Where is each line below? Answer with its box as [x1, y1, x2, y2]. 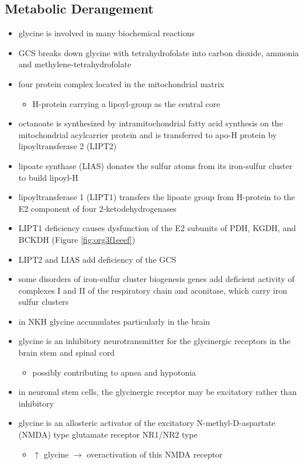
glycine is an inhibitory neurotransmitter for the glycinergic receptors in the [18, 335, 291, 347]
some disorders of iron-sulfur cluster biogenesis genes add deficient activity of [18, 273, 295, 285]
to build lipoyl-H [18, 171, 78, 183]
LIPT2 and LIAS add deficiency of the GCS [18, 253, 177, 265]
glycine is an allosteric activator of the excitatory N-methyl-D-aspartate [18, 417, 275, 429]
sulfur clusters [18, 295, 69, 308]
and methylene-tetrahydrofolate [18, 58, 132, 70]
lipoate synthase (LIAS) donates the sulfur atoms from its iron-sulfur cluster [18, 159, 293, 171]
